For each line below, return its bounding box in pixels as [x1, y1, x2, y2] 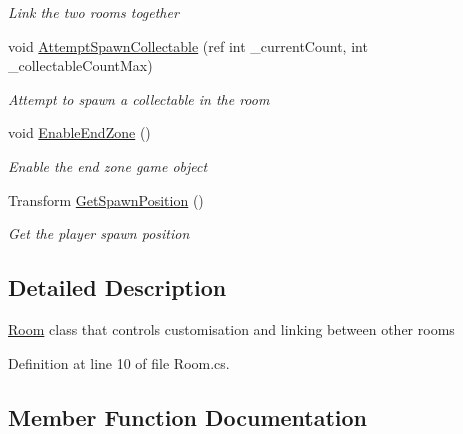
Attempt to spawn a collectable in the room [8, 88, 270, 109]
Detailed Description [8, 272, 227, 303]
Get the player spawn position [8, 223, 190, 244]
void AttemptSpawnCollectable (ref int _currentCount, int [8, 35, 368, 56]
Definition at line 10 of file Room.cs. [8, 352, 230, 373]
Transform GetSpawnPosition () [8, 189, 204, 210]
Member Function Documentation [8, 401, 368, 432]
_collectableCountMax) [8, 55, 153, 76]
